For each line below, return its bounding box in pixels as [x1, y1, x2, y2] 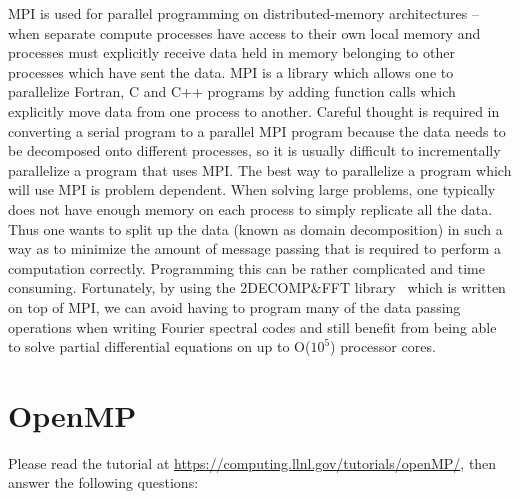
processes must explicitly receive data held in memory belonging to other [8, 42, 455, 63]
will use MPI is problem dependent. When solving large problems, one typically [8, 179, 496, 200]
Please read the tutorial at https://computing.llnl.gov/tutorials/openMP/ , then [8, 452, 497, 473]
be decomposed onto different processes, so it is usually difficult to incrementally [8, 140, 501, 161]
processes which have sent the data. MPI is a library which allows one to [8, 61, 454, 82]
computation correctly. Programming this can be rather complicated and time [8, 257, 485, 278]
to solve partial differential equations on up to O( [8, 336, 311, 357]
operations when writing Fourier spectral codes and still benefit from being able [8, 316, 497, 337]
